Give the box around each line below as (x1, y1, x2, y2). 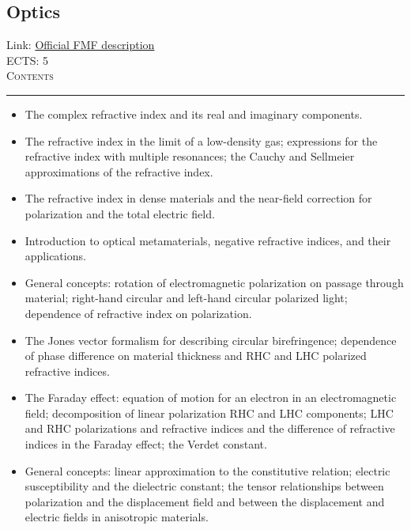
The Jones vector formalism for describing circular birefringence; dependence (25, 331, 397, 348)
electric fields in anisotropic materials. (25, 509, 209, 525)
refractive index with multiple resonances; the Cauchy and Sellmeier (25, 148, 355, 165)
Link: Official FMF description (6, 36, 155, 53)
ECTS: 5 (6, 51, 49, 68)
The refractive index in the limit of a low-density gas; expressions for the (25, 132, 378, 149)
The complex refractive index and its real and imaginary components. (25, 105, 363, 122)
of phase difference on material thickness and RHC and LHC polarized (25, 347, 367, 364)
